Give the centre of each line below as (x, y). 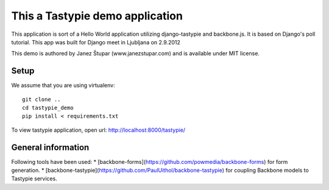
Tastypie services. (34, 178)
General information (50, 147)
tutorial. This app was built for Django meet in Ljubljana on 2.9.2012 (96, 42)
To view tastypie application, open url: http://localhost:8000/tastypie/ (98, 130)
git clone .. (41, 99)
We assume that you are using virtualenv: (63, 86)
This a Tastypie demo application (97, 16)
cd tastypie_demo (48, 108)
